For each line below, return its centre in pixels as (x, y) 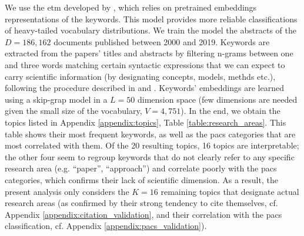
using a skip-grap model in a (56, 99)
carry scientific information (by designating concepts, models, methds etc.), (140, 76)
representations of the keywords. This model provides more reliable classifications (151, 18)
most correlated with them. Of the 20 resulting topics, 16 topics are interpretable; (152, 145)
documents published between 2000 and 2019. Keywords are (162, 41)
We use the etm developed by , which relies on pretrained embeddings (131, 7)
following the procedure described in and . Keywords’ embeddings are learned (144, 88)
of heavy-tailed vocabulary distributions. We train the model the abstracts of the (151, 30)
